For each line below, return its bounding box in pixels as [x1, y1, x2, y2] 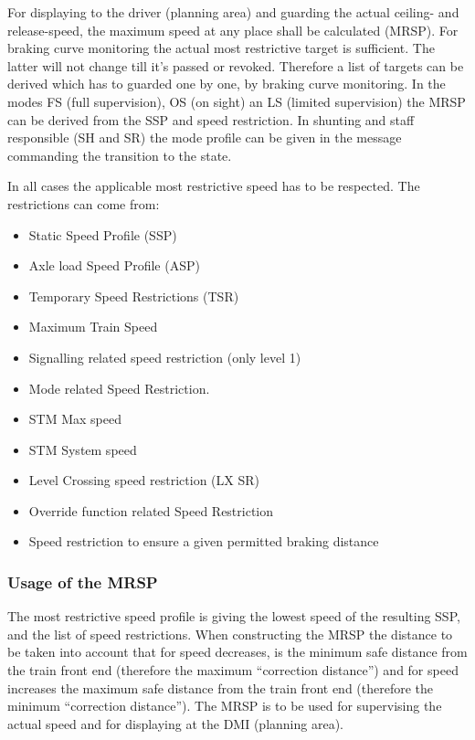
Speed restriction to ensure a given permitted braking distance [28, 532, 379, 551]
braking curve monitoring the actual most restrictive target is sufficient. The [7, 38, 435, 58]
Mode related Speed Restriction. [28, 378, 210, 397]
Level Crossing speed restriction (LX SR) [28, 470, 260, 490]
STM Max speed [28, 409, 121, 428]
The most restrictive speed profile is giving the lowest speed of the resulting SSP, [7, 607, 460, 626]
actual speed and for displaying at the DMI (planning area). [7, 714, 343, 733]
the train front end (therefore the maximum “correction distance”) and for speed [7, 661, 459, 680]
